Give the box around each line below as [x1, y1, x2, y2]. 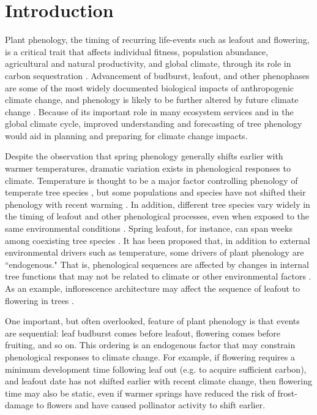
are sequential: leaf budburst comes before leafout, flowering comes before [5, 326, 281, 339]
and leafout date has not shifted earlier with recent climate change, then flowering [5, 375, 312, 387]
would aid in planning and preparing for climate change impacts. [5, 129, 248, 142]
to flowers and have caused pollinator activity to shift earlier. [36, 398, 266, 411]
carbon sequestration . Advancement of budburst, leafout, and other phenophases [5, 69, 310, 82]
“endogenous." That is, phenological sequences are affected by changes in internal [5, 257, 309, 270]
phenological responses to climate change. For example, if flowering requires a [5, 350, 295, 363]
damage [5, 398, 34, 411]
